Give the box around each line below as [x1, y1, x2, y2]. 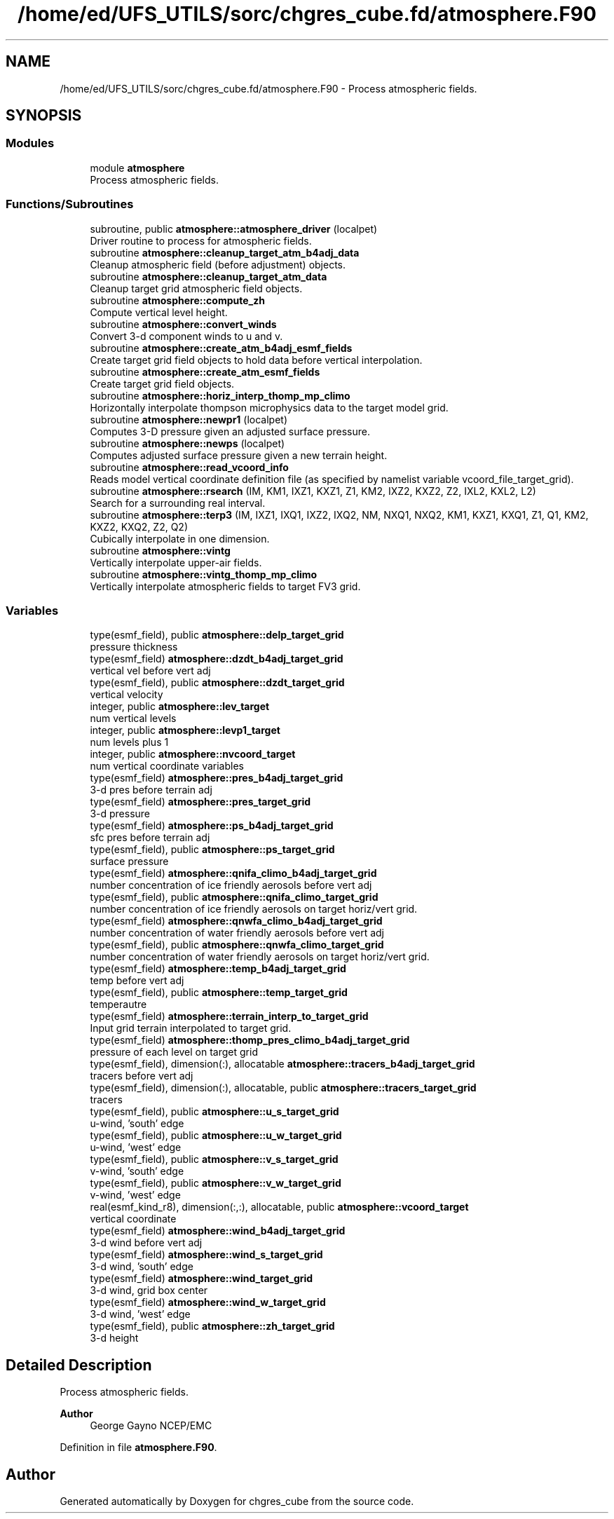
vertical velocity [90, 688, 163, 701]
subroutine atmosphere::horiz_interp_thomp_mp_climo [90, 389, 350, 402]
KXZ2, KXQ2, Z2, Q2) [90, 520, 189, 533]
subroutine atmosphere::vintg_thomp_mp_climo [90, 568, 318, 580]
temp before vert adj [90, 974, 184, 987]
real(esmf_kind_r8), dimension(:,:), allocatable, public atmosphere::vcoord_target [90, 1201, 469, 1213]
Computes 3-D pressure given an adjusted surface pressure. [90, 425, 370, 437]
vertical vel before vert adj [90, 665, 211, 677]
